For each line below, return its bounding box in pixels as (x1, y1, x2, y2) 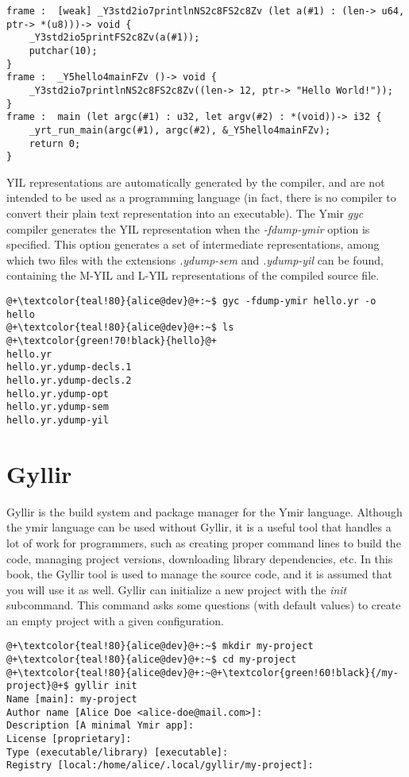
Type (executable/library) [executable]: (6, 746, 229, 758)
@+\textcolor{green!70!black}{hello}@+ (6, 335, 217, 346)
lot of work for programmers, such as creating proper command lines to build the (6, 534, 401, 551)
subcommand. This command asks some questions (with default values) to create (6, 597, 401, 613)
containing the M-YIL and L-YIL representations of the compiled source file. (6, 267, 380, 284)
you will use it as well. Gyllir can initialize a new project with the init (6, 581, 347, 597)
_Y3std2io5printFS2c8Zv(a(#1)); (29, 32, 200, 44)
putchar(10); (29, 44, 98, 56)
